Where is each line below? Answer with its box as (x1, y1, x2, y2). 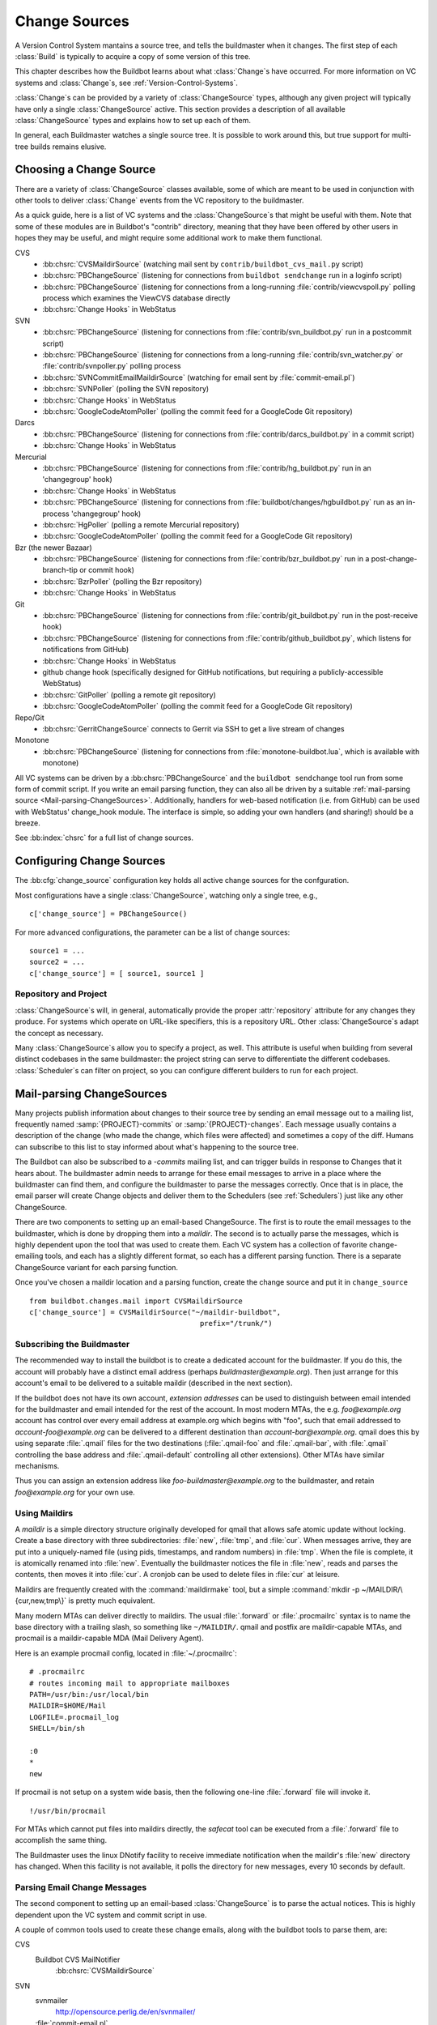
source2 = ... (29, 957, 85, 967)
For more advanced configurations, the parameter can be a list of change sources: (15, 927, 291, 937)
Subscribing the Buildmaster (15, 1339, 130, 1350)
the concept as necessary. (15, 1028, 104, 1038)
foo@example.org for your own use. (15, 1487, 135, 1497)
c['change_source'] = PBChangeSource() (29, 910, 188, 919)
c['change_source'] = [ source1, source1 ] (29, 969, 205, 978)
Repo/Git (15, 713, 45, 723)
